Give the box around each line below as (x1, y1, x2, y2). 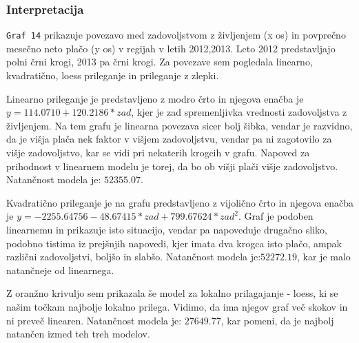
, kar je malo (297, 249, 351, 264)
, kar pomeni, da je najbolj (220, 313, 334, 327)
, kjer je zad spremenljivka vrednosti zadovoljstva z (131, 105, 347, 119)
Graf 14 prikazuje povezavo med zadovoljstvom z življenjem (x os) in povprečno (6, 28, 346, 42)
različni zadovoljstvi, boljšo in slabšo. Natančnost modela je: (6, 249, 261, 264)
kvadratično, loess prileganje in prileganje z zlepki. (6, 68, 219, 83)
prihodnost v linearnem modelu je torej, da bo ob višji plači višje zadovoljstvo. (6, 158, 338, 173)
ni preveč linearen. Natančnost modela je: (6, 313, 182, 327)
